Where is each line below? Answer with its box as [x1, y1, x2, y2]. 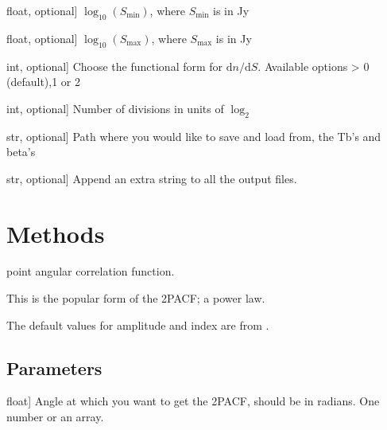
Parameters [6, 355, 103, 380]
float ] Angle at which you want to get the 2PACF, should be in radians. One [6, 393, 380, 409]
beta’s [6, 143, 36, 160]
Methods [6, 217, 105, 249]
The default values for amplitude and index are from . [6, 316, 269, 333]
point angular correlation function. [6, 263, 175, 279]
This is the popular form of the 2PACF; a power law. [6, 290, 265, 307]
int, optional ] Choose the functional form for [6, 57, 223, 74]
